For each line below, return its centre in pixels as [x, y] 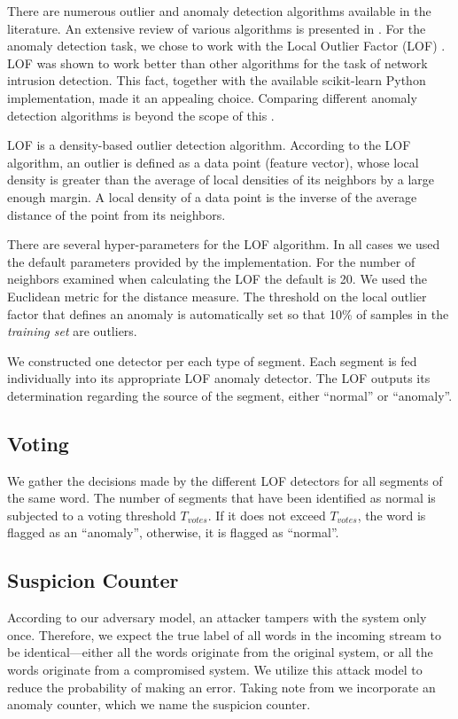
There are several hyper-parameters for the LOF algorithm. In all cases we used [224, 244]
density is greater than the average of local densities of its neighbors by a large [221, 180]
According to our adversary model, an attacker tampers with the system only [217, 617]
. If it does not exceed [267, 515]
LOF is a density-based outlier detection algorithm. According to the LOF [209, 145]
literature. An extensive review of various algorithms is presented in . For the [217, 28]
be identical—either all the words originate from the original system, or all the [220, 652]
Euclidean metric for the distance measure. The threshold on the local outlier [217, 296]
